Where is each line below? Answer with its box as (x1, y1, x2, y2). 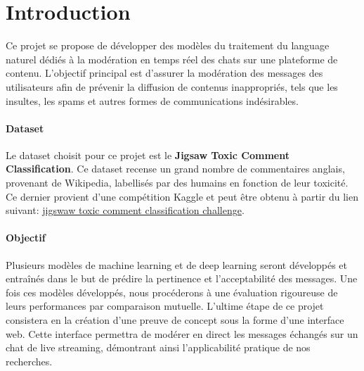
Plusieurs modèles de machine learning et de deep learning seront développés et (6, 257, 348, 272)
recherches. (6, 353, 53, 368)
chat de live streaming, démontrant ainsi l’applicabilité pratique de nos (6, 340, 311, 355)
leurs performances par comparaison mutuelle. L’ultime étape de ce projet (6, 298, 324, 313)
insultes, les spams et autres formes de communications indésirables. (6, 93, 299, 108)
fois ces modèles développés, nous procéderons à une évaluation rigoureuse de (6, 284, 338, 299)
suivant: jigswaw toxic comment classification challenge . (6, 203, 245, 218)
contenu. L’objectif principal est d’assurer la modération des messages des (6, 65, 323, 80)
